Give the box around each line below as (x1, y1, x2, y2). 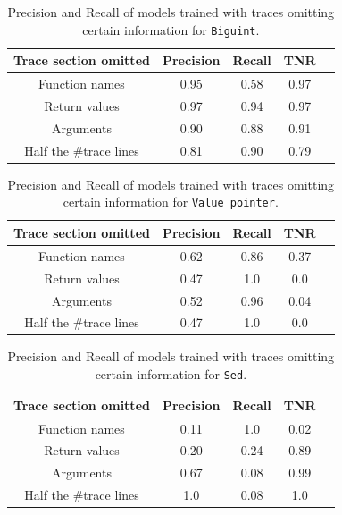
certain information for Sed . (95, 365, 247, 384)
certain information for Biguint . (82, 20, 260, 38)
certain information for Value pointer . (63, 192, 279, 211)
